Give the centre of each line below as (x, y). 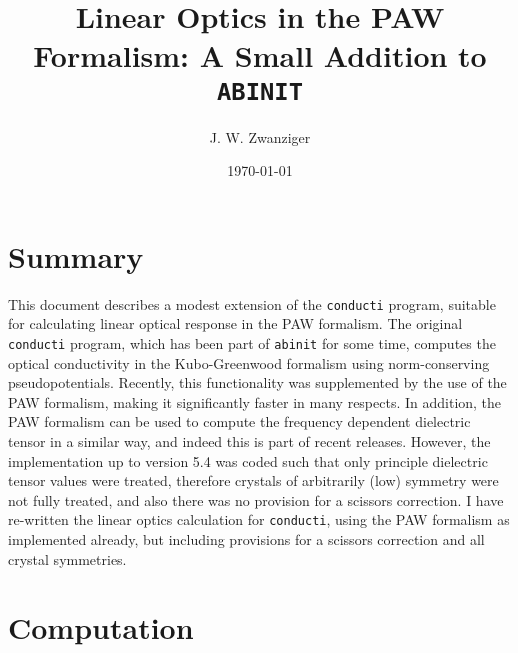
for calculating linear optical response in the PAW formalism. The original (235, 323)
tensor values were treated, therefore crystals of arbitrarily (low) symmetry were (253, 480)
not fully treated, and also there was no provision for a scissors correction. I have (256, 499)
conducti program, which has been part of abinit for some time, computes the (252, 343)
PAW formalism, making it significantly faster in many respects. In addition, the (255, 401)
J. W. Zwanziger (260, 136)
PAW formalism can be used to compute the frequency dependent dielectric (239, 421)
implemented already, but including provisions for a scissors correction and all (246, 539)
